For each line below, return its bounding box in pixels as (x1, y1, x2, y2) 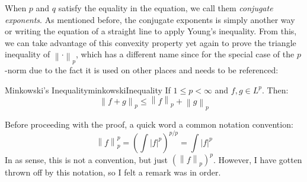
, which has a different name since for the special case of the (76, 48, 295, 60)
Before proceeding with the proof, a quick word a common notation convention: (5, 118, 293, 130)
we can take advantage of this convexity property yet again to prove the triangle (5, 36, 296, 48)
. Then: (261, 83, 289, 96)
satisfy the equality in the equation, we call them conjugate (58, 2, 273, 14)
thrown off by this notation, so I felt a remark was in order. (5, 166, 221, 178)
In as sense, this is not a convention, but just (5, 153, 168, 165)
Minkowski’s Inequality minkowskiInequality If (5, 83, 171, 96)
